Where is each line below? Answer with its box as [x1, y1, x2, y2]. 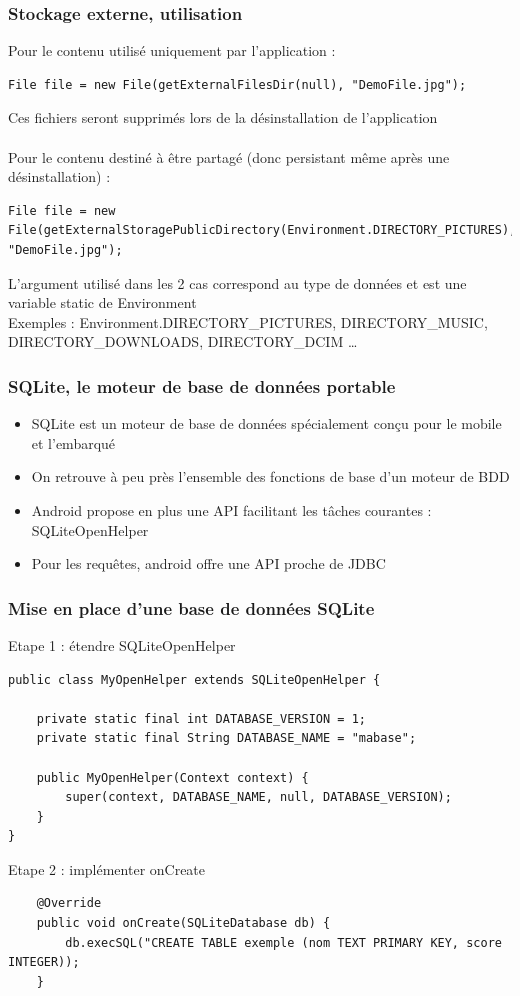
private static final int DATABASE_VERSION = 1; [36, 711, 366, 726]
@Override [36, 896, 102, 911]
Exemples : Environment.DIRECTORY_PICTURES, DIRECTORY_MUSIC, [8, 311, 488, 332]
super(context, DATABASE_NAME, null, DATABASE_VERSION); [65, 790, 452, 805]
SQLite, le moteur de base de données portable [8, 373, 396, 398]
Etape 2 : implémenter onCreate [8, 858, 206, 879]
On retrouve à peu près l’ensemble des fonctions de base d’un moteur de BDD [31, 466, 510, 487]
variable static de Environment [8, 292, 197, 313]
